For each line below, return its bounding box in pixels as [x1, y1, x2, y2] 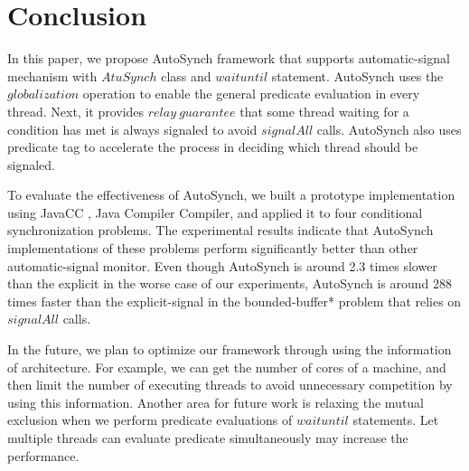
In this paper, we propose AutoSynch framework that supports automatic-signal [7, 49, 450, 68]
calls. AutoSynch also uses [316, 119, 462, 138]
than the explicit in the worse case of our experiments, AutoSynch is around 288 [7, 274, 453, 293]
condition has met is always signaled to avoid [7, 119, 258, 138]
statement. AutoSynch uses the [271, 66, 444, 85]
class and [161, 66, 211, 85]
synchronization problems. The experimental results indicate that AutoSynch [7, 221, 434, 240]
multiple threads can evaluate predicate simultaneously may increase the [7, 429, 408, 447]
